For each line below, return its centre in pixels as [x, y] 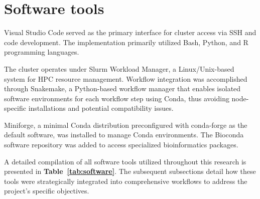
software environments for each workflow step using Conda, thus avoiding [117, 98]
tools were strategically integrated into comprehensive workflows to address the [126, 181]
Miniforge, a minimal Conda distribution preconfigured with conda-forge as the [126, 125]
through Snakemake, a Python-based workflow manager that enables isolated [122, 88]
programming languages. [42, 52]
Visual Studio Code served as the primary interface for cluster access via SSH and [130, 32]
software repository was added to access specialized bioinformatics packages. [121, 145]
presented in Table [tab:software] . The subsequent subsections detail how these [130, 171]
